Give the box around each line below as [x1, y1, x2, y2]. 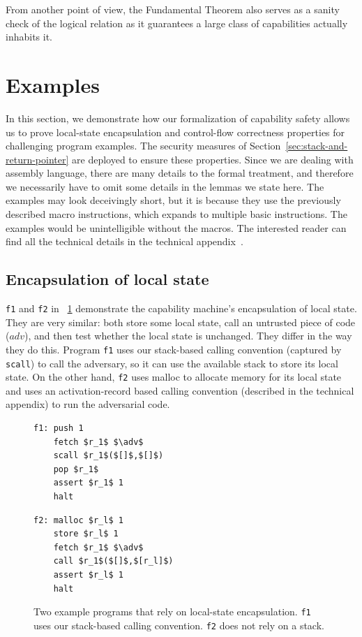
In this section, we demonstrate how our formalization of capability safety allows [6, 110, 350, 125]
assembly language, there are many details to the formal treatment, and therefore [6, 166, 354, 180]
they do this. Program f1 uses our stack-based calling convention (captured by [6, 342, 342, 356]
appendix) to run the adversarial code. [6, 397, 170, 411]
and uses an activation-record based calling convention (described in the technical [6, 383, 354, 397]
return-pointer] [6, 152, 69, 166]
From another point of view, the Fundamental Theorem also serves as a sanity [6, 2, 340, 16]
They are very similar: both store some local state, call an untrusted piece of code [6, 314, 356, 329]
